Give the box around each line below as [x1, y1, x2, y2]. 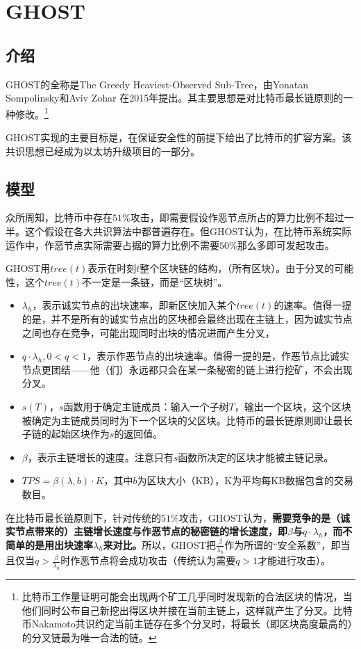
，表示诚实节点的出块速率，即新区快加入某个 [32, 298, 237, 312]
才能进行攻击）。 [258, 553, 331, 568]
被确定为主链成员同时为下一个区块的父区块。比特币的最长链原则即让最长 [22, 412, 353, 427]
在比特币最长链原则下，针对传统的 [6, 510, 161, 524]
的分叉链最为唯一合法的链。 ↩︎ [22, 630, 157, 645]
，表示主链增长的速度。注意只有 [27, 449, 174, 464]
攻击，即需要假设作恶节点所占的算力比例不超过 [130, 210, 344, 225]
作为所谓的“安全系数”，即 [224, 537, 341, 552]
